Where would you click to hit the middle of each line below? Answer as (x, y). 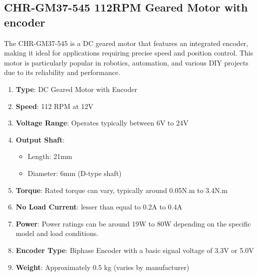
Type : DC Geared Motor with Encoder (76, 89)
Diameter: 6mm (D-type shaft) (75, 173)
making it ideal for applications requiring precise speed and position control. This (129, 53)
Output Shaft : (40, 139)
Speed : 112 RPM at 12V (55, 106)
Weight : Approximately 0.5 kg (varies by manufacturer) (103, 267)
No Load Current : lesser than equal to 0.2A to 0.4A (99, 207)
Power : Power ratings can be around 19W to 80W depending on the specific (133, 223)
